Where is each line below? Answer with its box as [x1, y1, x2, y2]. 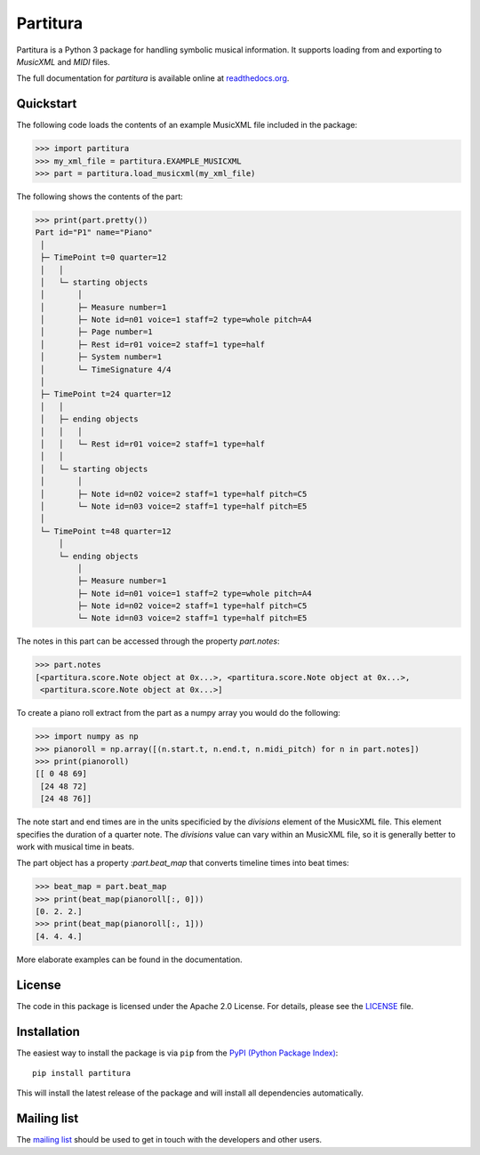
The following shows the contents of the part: [16, 191, 184, 202]
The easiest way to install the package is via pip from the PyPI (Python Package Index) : [16, 1047, 339, 1058]
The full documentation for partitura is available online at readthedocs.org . [16, 73, 290, 84]
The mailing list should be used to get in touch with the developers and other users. [16, 1135, 323, 1145]
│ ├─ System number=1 [40, 352, 163, 362]
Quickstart [16, 96, 77, 111]
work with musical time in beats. [16, 841, 135, 852]
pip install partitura [32, 1068, 132, 1079]
